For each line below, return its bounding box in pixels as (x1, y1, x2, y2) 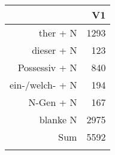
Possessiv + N (17, 60, 77, 74)
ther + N (38, 26, 77, 39)
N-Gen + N (28, 95, 77, 109)
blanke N (39, 113, 77, 126)
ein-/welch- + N (10, 78, 77, 92)
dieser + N (32, 43, 77, 57)
